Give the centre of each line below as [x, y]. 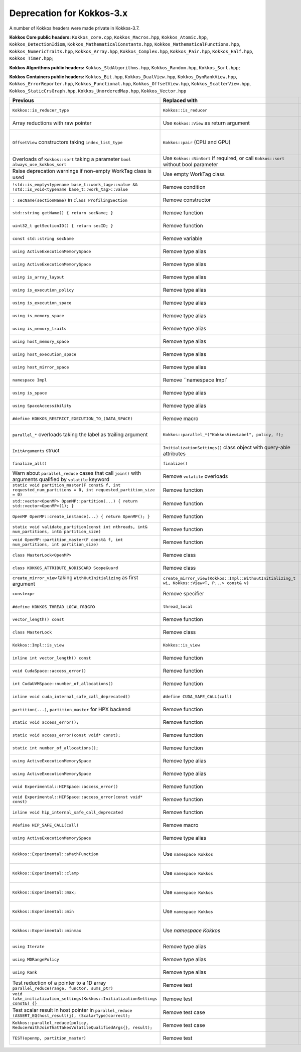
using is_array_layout [38, 277]
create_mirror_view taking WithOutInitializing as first [75, 578]
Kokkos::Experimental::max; [44, 892]
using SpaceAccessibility [42, 406]
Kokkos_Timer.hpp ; [31, 58]
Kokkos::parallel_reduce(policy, [50, 1023]
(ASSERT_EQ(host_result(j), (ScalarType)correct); [71, 1016]
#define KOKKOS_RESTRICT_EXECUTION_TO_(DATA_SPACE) [72, 418]
